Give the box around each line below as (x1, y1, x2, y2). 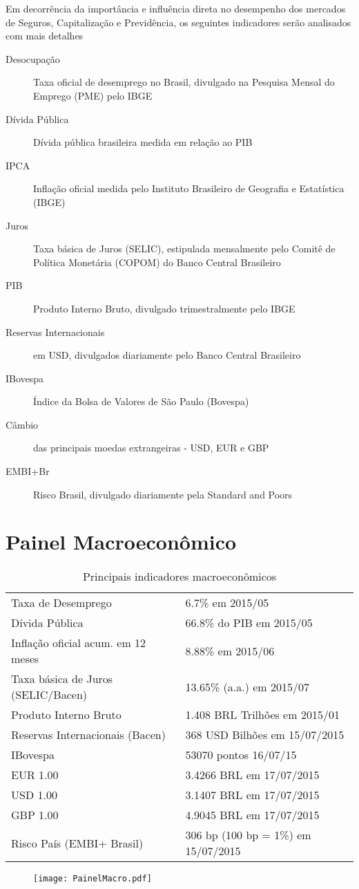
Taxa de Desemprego (11, 595, 112, 611)
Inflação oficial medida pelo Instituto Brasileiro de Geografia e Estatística (33, 181, 345, 196)
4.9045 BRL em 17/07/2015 (185, 807, 320, 823)
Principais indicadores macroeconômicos (82, 568, 277, 585)
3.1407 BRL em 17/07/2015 (185, 787, 320, 803)
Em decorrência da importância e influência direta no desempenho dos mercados (6, 1, 346, 15)
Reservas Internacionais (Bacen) (11, 727, 166, 743)
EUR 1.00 (11, 767, 59, 783)
